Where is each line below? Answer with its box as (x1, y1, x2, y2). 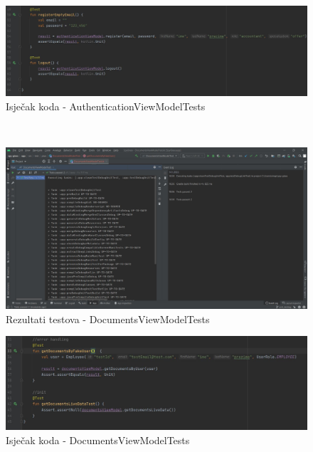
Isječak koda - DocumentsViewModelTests (6, 433, 190, 448)
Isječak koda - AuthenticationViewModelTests (6, 98, 206, 113)
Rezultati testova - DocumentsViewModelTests (6, 311, 210, 326)
